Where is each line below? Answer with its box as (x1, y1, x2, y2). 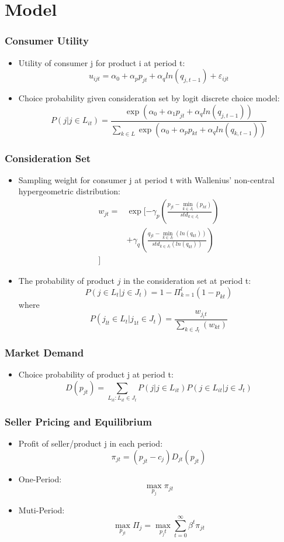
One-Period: (18, 472, 62, 485)
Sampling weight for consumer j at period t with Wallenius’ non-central (18, 173, 275, 186)
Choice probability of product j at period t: (18, 368, 174, 380)
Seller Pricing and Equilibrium (5, 414, 152, 428)
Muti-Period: (18, 503, 65, 516)
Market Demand (5, 345, 84, 360)
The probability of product (18, 275, 115, 287)
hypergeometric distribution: (18, 185, 120, 197)
